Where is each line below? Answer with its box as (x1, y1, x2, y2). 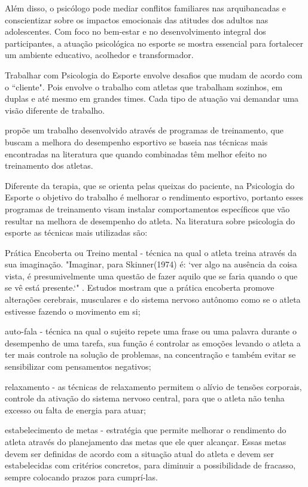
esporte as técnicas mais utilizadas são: (5, 226, 148, 239)
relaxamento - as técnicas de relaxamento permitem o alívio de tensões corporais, (5, 380, 302, 392)
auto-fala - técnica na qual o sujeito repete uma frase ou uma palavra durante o (5, 325, 297, 337)
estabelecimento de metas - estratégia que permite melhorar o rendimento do (5, 424, 286, 436)
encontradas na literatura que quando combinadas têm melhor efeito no (5, 147, 267, 160)
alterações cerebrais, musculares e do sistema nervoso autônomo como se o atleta (5, 293, 301, 306)
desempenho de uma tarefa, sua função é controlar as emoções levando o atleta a (5, 336, 301, 349)
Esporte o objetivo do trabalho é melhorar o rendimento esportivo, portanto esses (5, 191, 304, 203)
